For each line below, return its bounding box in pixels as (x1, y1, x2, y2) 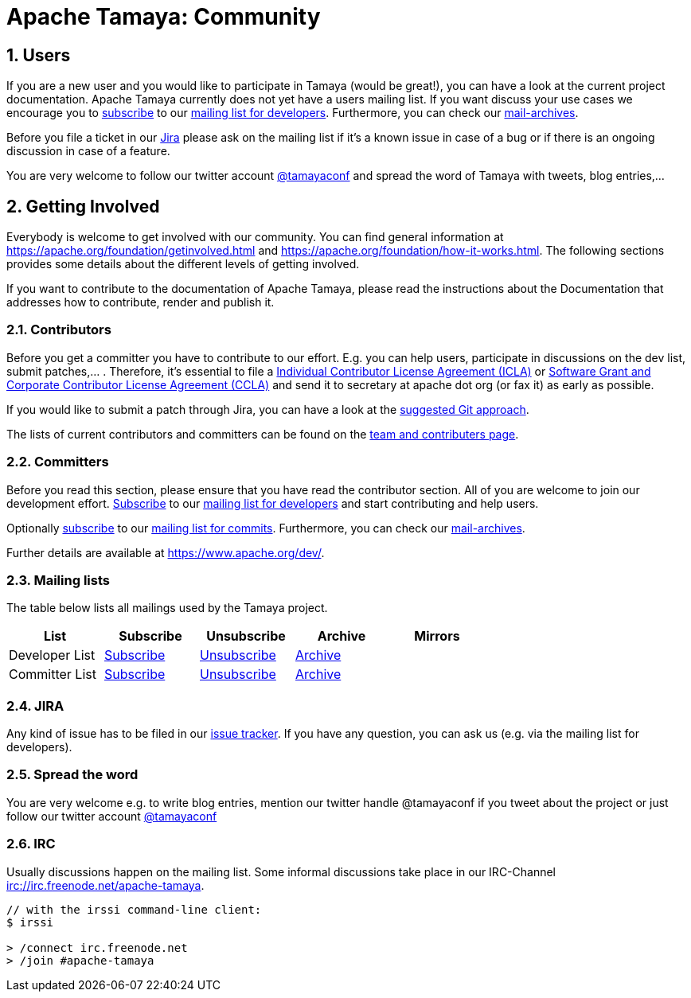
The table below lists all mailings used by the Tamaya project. (6, 601, 328, 615)
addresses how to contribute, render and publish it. (6, 295, 275, 310)
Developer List (9, 647, 96, 664)
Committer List (9, 666, 96, 683)
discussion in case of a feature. (6, 144, 170, 158)
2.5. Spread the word (6, 766, 139, 783)
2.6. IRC (6, 836, 56, 852)
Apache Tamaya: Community (6, 3, 321, 30)
